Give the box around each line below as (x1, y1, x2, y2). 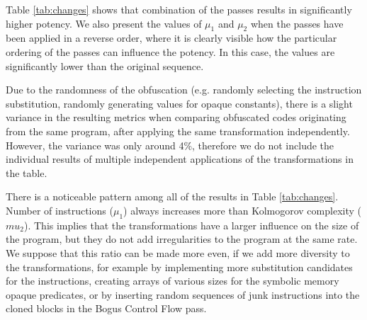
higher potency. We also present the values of (6, 16, 202, 30)
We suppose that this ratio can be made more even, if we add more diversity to (6, 245, 350, 260)
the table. (6, 165, 47, 180)
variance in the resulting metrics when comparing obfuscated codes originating (6, 110, 346, 125)
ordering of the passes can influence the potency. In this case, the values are (6, 44, 335, 59)
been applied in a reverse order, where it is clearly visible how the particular (6, 30, 337, 45)
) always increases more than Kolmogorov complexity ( (123, 202, 361, 217)
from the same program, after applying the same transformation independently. (6, 123, 350, 138)
